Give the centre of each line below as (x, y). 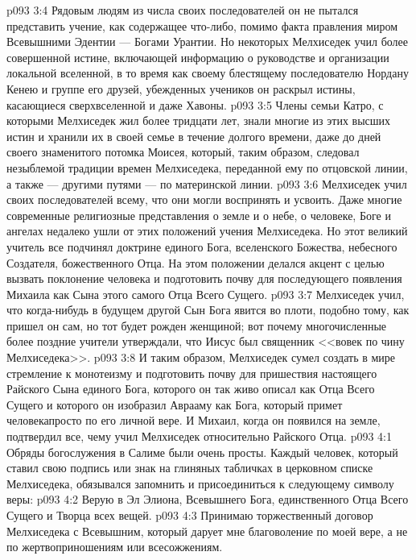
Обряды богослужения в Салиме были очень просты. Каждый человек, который (202, 452)
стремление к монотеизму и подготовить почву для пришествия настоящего (192, 373)
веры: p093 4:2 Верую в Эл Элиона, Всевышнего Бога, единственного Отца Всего (208, 499)
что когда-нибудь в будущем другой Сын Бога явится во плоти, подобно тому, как (208, 310)
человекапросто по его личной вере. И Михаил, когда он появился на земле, (194, 420)
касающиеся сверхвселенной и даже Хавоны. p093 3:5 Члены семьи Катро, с (195, 104)
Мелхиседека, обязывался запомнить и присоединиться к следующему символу (200, 483)
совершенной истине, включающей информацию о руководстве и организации (198, 57)
